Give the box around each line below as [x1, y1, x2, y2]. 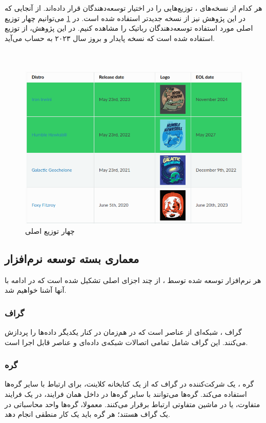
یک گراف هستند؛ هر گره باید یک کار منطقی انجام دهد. [5, 409, 170, 419]
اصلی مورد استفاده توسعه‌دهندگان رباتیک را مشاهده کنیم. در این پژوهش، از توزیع [5, 23, 253, 33]
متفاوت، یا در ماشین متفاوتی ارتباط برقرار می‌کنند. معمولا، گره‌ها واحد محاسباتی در [5, 398, 260, 409]
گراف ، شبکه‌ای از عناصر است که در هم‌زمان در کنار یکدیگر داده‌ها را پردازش [5, 327, 242, 337]
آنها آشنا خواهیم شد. [5, 285, 67, 295]
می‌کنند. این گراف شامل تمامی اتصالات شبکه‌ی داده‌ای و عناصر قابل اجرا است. [5, 336, 248, 347]
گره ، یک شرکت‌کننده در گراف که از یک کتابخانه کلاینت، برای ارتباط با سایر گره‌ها [5, 378, 254, 389]
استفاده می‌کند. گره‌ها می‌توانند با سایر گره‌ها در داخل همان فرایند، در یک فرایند [5, 389, 247, 399]
